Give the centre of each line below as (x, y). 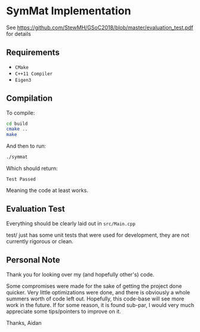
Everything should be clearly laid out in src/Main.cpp (71, 223)
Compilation (29, 99)
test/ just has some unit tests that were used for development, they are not (98, 235)
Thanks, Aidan (24, 322)
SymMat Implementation (69, 11)
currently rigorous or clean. (40, 241)
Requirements (33, 53)
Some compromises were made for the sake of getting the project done (94, 286)
